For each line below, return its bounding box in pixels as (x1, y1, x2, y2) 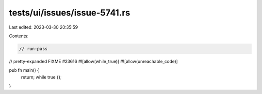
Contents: (9, 33, 29, 39)
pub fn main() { (9, 67, 39, 73)
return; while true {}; (21, 74, 62, 80)
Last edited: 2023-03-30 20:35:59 (9, 24, 78, 30)
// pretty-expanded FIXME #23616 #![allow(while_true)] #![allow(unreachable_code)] (9, 58, 178, 64)
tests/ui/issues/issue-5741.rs (9, 7, 131, 18)
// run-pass (19, 46, 48, 51)
